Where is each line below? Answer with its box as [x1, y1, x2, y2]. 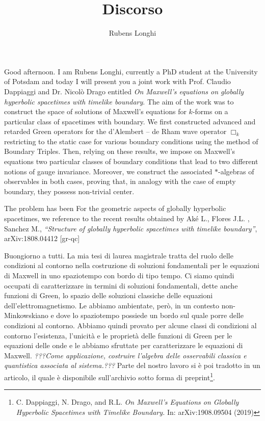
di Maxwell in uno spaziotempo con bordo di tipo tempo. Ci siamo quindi [4, 270, 234, 280]
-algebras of [218, 166, 254, 176]
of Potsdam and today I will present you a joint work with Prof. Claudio [4, 76, 231, 87]
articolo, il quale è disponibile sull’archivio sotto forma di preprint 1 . [4, 370, 215, 382]
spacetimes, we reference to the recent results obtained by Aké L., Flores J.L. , [4, 213, 250, 224]
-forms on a [192, 106, 228, 117]
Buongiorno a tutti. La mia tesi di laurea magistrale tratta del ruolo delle [4, 250, 233, 260]
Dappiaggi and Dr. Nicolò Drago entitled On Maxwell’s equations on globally [4, 86, 244, 96]
